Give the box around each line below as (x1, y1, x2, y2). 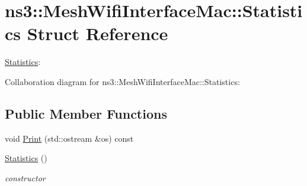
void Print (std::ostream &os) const (5, 132, 134, 144)
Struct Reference (27, 21, 168, 45)
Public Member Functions (5, 104, 167, 122)
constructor (5, 171, 46, 184)
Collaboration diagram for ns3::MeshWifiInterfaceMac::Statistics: (5, 75, 240, 87)
